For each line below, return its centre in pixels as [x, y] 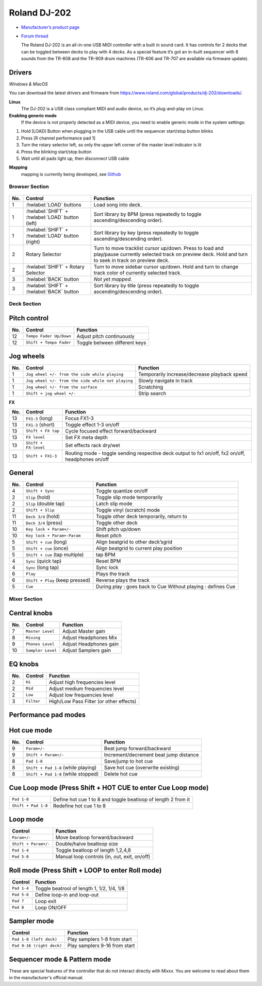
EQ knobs [24, 664]
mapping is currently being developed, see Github [71, 174]
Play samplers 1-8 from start [99, 939]
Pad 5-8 [20, 856]
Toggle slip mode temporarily [129, 497]
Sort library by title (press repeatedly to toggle [147, 285]
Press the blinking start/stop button [56, 152]
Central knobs [31, 613]
